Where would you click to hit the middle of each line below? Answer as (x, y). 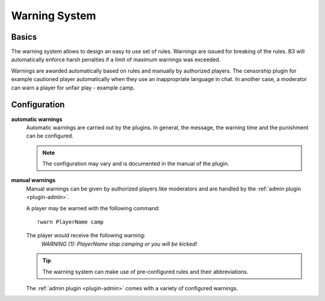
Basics (24, 37)
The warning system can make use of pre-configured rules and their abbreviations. (146, 272)
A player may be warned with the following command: (93, 208)
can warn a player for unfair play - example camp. (73, 88)
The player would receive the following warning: (86, 236)
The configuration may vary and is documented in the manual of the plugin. (136, 164)
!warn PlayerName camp (70, 222)
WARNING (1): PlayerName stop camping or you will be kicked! (119, 244)
